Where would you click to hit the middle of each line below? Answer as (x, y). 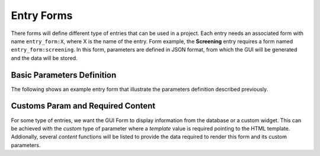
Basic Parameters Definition (64, 75)
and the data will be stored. (44, 58)
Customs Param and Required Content (83, 106)
